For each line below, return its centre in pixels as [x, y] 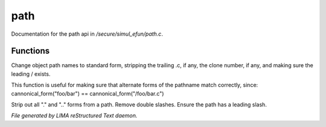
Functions [30, 51]
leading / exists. [31, 74]
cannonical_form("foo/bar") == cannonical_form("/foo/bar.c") [88, 93]
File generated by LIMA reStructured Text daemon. [74, 116]
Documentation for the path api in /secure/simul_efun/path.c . [87, 34]
